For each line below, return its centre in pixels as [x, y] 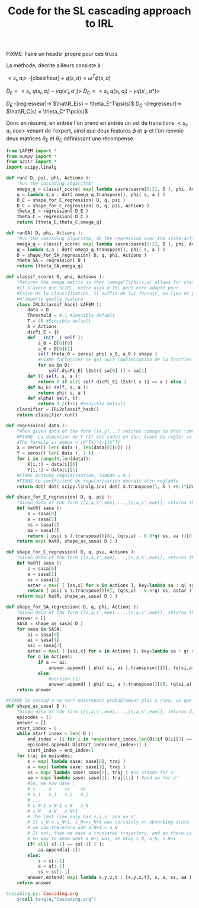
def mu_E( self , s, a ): [58, 387]
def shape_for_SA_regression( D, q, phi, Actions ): [73, 607]
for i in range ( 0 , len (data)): [54, 459]
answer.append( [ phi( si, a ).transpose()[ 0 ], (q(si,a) [120, 685]
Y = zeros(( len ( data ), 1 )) [55, 453]
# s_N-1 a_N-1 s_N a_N [58, 805]
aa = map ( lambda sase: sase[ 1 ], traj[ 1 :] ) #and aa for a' [103, 778]
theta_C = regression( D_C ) [53, 217]
